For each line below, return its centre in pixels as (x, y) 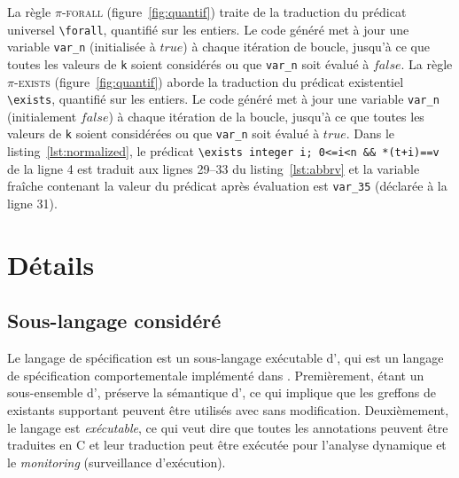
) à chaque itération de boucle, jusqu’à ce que (306, 47)
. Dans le (370, 133)
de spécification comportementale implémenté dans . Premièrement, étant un (216, 375)
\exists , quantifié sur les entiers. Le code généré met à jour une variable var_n (223, 99)
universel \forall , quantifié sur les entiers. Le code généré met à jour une (208, 29)
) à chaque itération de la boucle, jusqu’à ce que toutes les (266, 116)
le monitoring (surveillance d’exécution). (117, 462)
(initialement (42, 116)
